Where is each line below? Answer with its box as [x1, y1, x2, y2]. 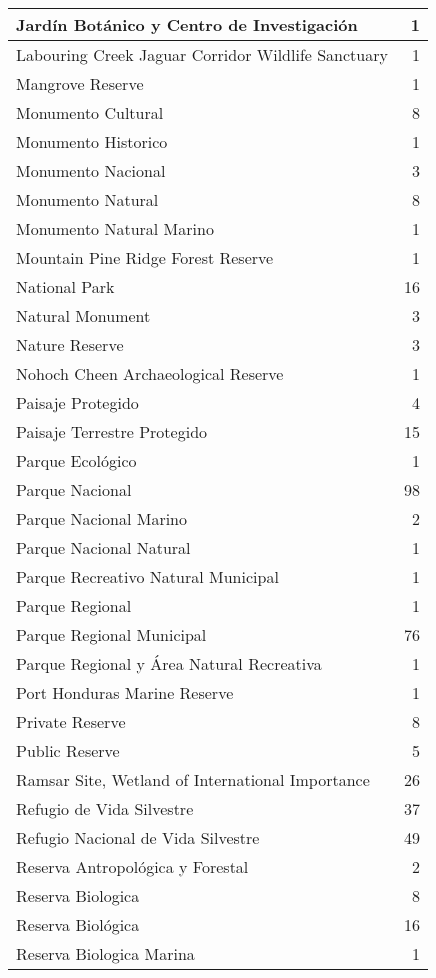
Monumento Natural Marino [16, 217, 214, 240]
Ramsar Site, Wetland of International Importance [16, 768, 370, 791]
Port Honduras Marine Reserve [16, 681, 234, 704]
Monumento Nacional [16, 159, 166, 182]
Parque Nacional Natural [16, 536, 191, 559]
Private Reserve [16, 710, 126, 733]
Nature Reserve [16, 333, 124, 356]
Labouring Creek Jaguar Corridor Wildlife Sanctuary [16, 43, 388, 66]
